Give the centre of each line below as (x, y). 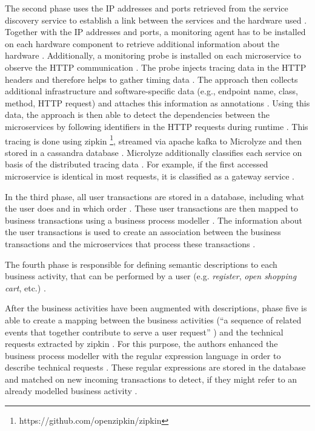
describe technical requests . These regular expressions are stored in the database (155, 367)
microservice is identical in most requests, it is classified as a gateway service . (150, 176)
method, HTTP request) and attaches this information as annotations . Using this (157, 102)
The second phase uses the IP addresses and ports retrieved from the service (147, 8)
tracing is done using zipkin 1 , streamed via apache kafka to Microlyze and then (153, 140)
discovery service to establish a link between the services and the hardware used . (156, 20)
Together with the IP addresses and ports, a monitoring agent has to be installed (155, 32)
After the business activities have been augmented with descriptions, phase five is (156, 308)
